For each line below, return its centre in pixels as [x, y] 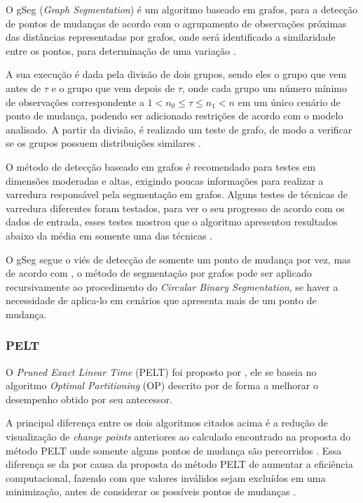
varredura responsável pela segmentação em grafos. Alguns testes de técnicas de [177, 194]
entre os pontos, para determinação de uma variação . [121, 50]
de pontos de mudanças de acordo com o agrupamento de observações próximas [176, 23]
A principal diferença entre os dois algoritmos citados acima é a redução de [167, 423]
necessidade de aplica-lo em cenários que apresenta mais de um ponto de [161, 300]
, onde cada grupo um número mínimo [264, 87]
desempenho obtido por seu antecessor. [89, 399]
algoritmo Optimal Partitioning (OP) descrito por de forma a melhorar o [162, 385]
